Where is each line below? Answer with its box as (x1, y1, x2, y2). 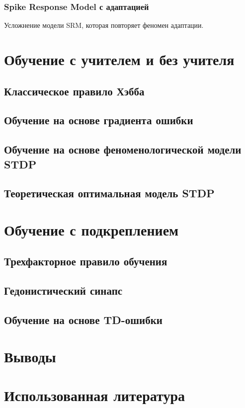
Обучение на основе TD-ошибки (4, 312, 163, 327)
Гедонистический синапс (4, 283, 123, 298)
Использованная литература (4, 385, 185, 405)
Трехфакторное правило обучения (4, 253, 167, 269)
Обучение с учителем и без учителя (4, 49, 235, 69)
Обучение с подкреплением (4, 219, 179, 240)
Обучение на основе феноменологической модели (4, 142, 242, 157)
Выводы (4, 346, 56, 366)
